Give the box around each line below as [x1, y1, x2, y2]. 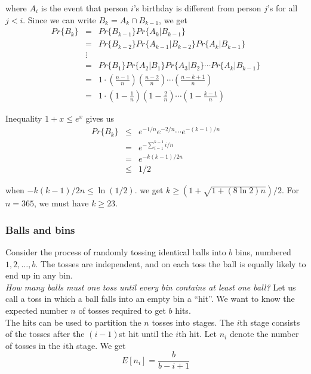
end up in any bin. [5, 269, 73, 282]
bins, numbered [235, 246, 291, 258]
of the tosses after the [5, 327, 85, 340]
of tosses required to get [78, 304, 166, 317]
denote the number [229, 327, 299, 340]
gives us [85, 112, 115, 125]
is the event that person [41, 2, 128, 14]
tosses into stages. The [152, 316, 235, 328]
